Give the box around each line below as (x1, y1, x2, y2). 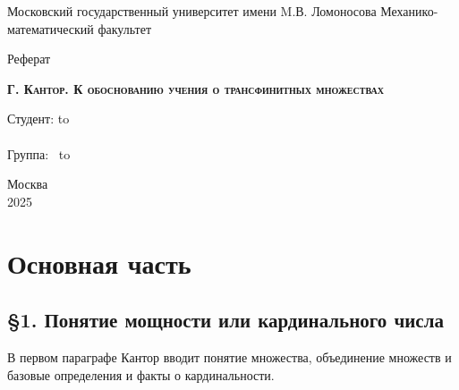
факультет (98, 19, 151, 38)
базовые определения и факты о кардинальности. (7, 365, 275, 384)
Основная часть (7, 244, 191, 281)
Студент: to (7, 109, 70, 128)
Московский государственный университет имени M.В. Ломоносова (7, 2, 377, 20)
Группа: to (7, 144, 71, 163)
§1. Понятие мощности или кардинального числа (7, 306, 444, 334)
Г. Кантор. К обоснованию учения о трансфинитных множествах (7, 79, 384, 97)
